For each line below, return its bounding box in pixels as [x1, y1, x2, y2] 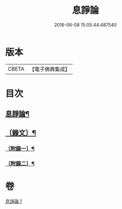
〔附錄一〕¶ [5, 145, 35, 152]
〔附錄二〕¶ [5, 160, 35, 167]
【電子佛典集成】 [29, 66, 70, 73]
